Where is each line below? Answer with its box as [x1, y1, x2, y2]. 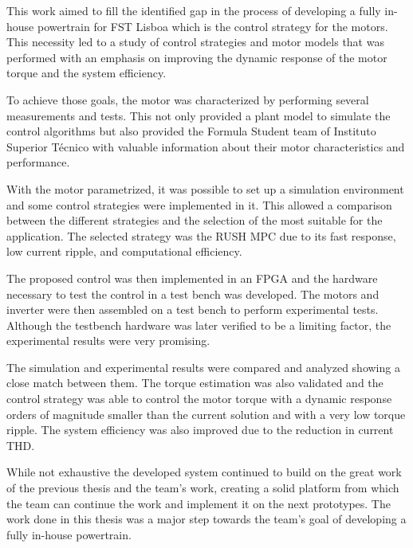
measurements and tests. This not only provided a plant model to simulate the [6, 107, 391, 123]
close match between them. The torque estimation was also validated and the [6, 374, 383, 391]
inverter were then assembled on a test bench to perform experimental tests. [6, 301, 379, 318]
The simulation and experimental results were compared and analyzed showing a [6, 358, 400, 375]
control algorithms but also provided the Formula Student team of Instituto [6, 123, 376, 139]
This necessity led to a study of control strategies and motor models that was [6, 33, 384, 50]
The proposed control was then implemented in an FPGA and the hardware [6, 269, 378, 286]
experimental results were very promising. [6, 332, 210, 349]
